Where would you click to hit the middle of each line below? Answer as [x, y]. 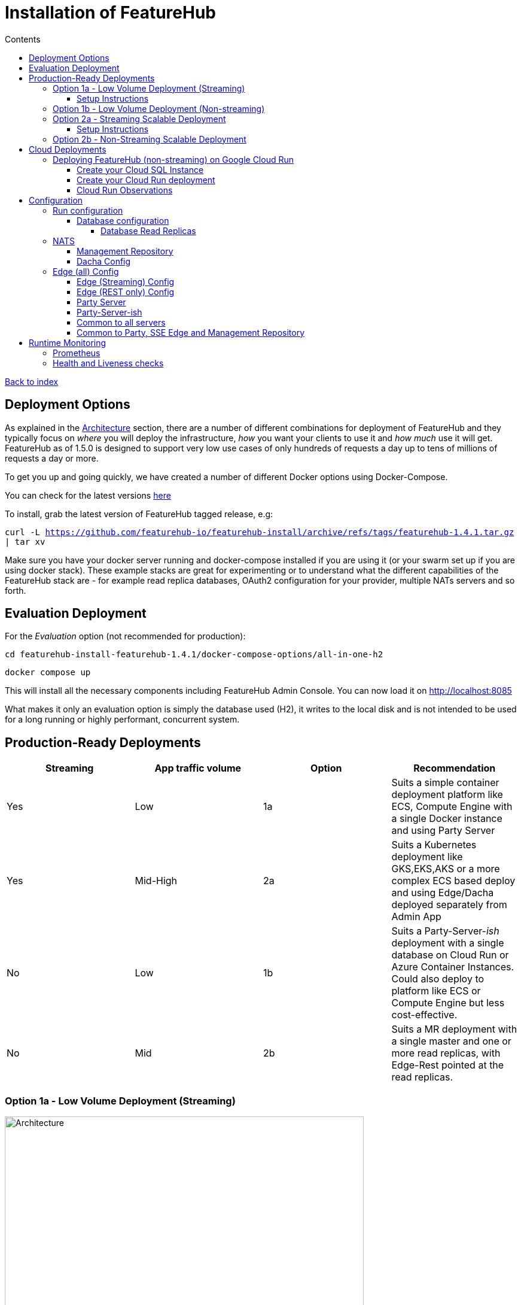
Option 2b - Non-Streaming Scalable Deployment [150, 139]
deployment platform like [447, 795]
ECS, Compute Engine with [452, 807]
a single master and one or [451, 1041]
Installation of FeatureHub [110, 13]
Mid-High [156, 881]
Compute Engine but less [448, 1003]
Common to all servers [121, 322]
